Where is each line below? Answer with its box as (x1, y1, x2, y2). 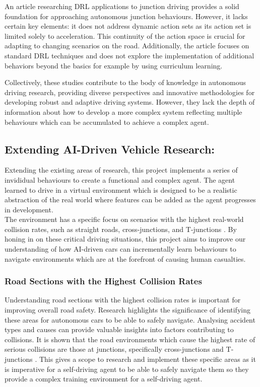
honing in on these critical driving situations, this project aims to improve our (5, 234, 246, 244)
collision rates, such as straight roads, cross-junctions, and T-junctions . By (5, 223, 237, 234)
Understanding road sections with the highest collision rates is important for (5, 294, 241, 305)
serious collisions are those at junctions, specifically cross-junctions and (5, 344, 224, 354)
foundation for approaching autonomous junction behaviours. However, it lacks (5, 11, 248, 21)
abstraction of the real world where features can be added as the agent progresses (5, 194, 256, 205)
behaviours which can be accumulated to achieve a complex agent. (5, 116, 209, 127)
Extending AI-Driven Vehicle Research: (5, 141, 215, 157)
